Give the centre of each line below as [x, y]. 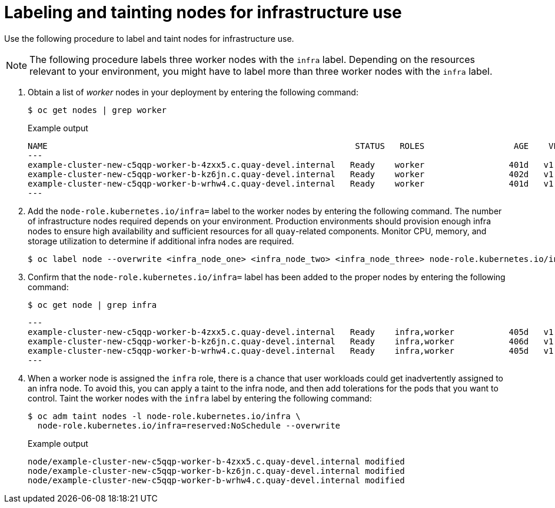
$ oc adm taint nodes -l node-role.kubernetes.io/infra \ [164, 416]
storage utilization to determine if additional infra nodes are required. [161, 241]
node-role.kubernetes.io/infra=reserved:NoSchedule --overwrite [189, 425]
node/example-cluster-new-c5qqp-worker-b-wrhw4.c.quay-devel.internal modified [216, 480]
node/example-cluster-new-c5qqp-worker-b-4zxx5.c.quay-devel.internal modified [216, 461]
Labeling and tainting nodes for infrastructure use [203, 12]
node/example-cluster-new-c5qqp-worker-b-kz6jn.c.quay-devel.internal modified [216, 471]
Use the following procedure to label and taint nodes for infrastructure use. [149, 38]
